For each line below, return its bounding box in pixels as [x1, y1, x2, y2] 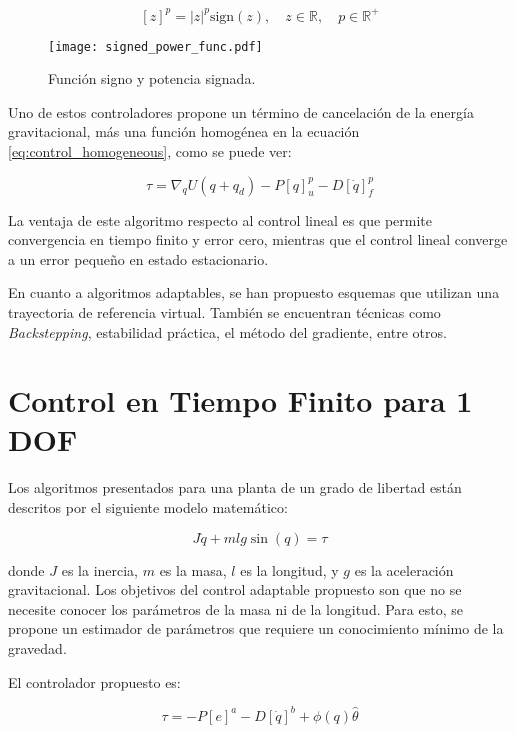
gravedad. [8, 637, 67, 658]
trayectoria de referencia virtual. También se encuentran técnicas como [8, 301, 441, 322]
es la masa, [159, 559, 227, 580]
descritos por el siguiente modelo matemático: [8, 497, 288, 517]
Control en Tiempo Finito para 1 [8, 380, 473, 421]
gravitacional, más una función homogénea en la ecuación [8, 121, 360, 142]
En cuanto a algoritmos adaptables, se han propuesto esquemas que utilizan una [8, 282, 500, 303]
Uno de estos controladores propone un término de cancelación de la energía [8, 101, 474, 122]
